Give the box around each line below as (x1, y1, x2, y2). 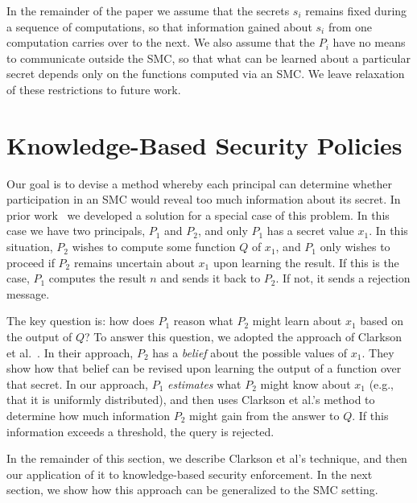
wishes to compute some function (72, 238, 236, 255)
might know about (260, 375, 351, 392)
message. (6, 285, 50, 302)
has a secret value (266, 222, 354, 239)
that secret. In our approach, (6, 375, 148, 392)
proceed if (6, 254, 55, 270)
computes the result (48, 270, 147, 287)
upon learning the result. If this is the (213, 254, 399, 270)
